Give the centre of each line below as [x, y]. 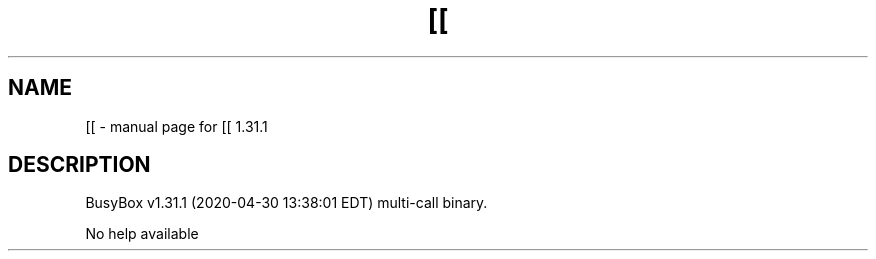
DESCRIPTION [79, 165]
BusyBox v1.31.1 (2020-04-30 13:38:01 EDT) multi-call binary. [286, 203]
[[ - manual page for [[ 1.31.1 [176, 126]
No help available [142, 234]
